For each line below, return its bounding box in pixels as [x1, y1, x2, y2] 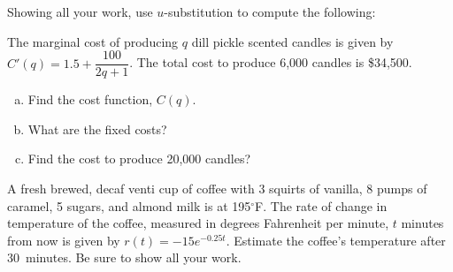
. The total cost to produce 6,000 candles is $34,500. [129, 53, 412, 72]
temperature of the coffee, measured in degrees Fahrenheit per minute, [7, 214, 389, 232]
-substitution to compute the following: [164, 3, 376, 20]
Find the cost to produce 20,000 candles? [27, 149, 251, 168]
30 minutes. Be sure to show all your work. [7, 248, 242, 267]
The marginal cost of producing [7, 32, 179, 50]
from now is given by [7, 230, 120, 249]
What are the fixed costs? [27, 119, 167, 138]
